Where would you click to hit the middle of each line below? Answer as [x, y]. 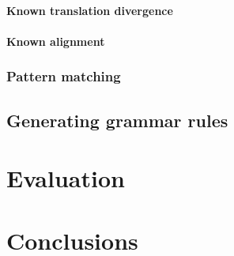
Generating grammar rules [117, 120]
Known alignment [56, 41]
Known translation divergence [90, 10]
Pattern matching [64, 76]
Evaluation [66, 178]
